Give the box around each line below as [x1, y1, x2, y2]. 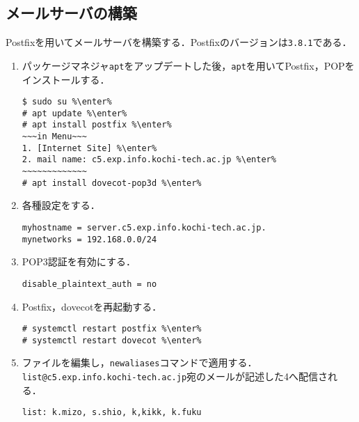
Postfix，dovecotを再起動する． [22, 299, 162, 313]
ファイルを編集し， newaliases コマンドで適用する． [22, 355, 257, 370]
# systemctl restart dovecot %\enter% [22, 335, 202, 345]
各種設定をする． [22, 198, 100, 212]
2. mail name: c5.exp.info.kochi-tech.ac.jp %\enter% [22, 155, 276, 165]
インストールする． [22, 72, 110, 86]
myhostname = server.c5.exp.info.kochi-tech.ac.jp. [22, 222, 266, 233]
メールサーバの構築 [6, 2, 137, 24]
